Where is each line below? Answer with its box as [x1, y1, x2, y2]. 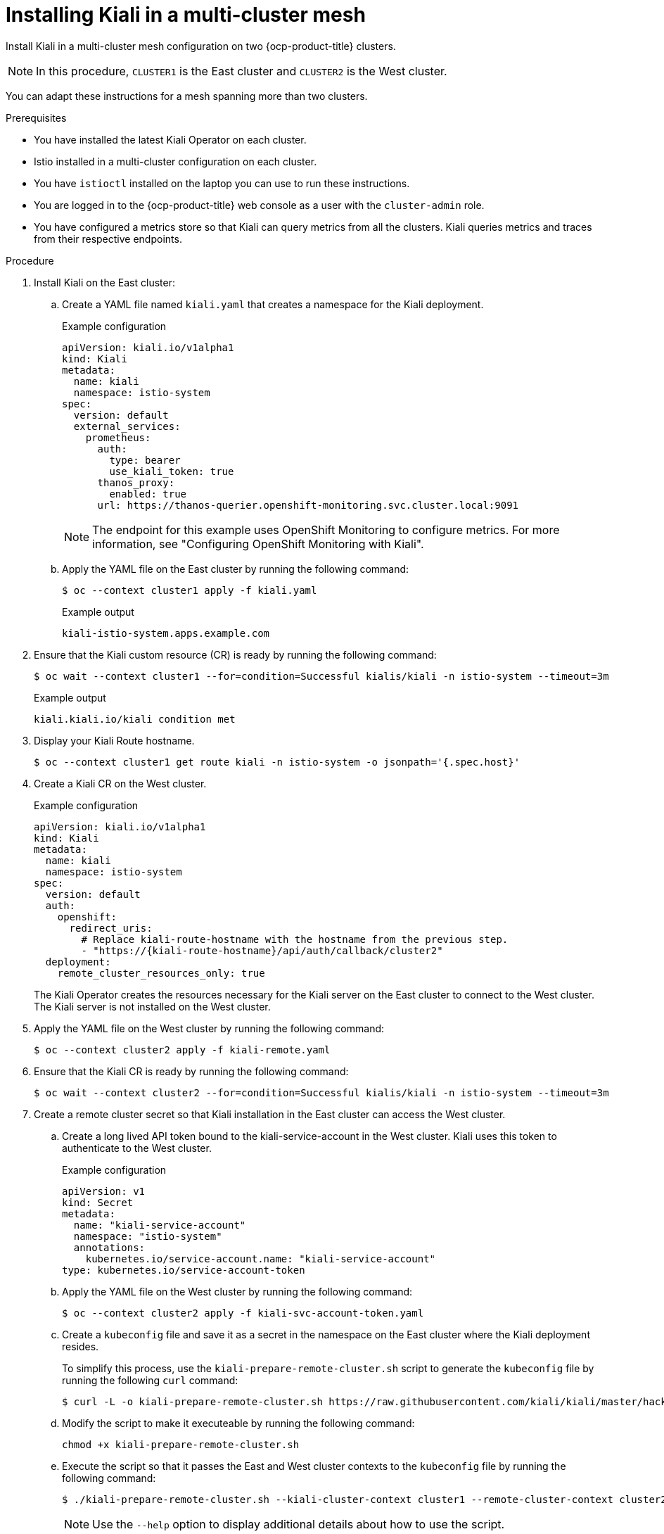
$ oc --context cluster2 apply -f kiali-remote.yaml [34, 1044, 331, 1056]
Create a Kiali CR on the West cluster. [34, 777, 207, 790]
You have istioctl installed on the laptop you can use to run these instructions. [34, 177, 410, 189]
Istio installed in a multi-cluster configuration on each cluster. [34, 155, 317, 167]
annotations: [73, 1241, 146, 1253]
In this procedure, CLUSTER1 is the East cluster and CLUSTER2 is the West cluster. [36, 63, 447, 78]
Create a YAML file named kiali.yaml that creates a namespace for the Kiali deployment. [62, 298, 484, 310]
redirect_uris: [69, 922, 153, 934]
